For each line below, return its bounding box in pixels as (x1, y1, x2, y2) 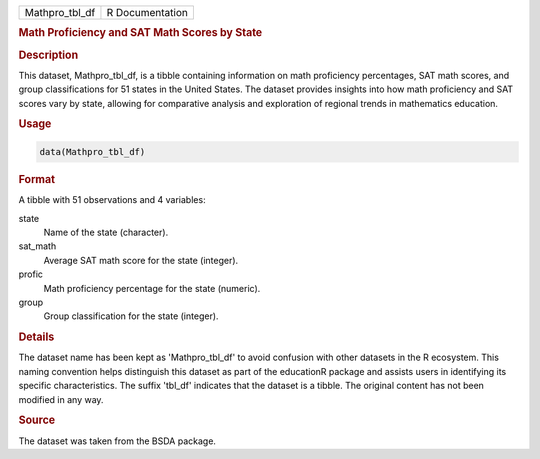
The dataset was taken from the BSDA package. (18, 435, 217, 447)
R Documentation (106, 6, 189, 19)
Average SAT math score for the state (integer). (43, 254, 239, 266)
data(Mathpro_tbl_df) (39, 146, 146, 157)
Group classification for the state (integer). (43, 310, 219, 322)
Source (18, 413, 56, 427)
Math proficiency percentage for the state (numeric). (43, 282, 261, 294)
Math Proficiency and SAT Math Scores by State (18, 26, 263, 40)
